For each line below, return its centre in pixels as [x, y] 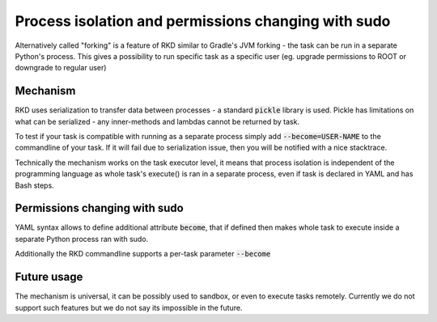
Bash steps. [34, 185]
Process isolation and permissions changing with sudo [203, 21]
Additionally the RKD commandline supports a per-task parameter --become [143, 254]
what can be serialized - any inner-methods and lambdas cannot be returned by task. [157, 121]
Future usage [49, 277]
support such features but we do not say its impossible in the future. [129, 307]
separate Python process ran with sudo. [82, 239]
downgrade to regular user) [61, 68]
